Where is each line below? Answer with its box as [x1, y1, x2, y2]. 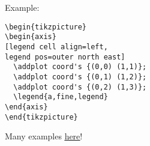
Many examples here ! [5, 130, 83, 142]
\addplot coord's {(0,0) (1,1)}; [13, 62, 147, 71]
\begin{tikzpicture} [5, 22, 87, 31]
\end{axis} [5, 102, 48, 111]
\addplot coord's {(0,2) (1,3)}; [13, 82, 147, 91]
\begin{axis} [5, 32, 56, 41]
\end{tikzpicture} [5, 112, 78, 121]
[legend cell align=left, [5, 42, 108, 51]
